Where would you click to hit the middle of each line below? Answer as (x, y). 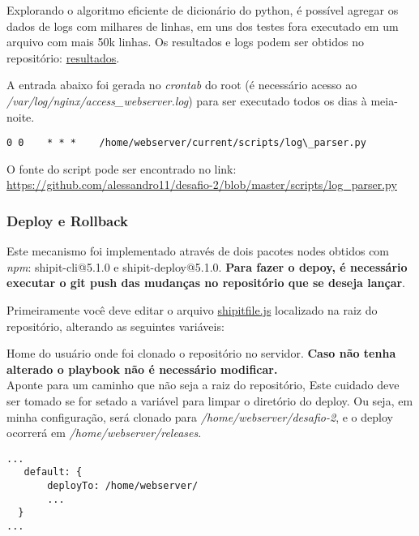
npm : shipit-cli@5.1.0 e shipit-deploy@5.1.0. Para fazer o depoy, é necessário (207, 266)
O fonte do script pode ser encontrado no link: (122, 168)
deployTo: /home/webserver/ (123, 486)
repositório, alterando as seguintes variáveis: (115, 326)
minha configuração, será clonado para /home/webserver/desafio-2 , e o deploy (200, 416)
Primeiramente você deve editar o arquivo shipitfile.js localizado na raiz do (192, 310)
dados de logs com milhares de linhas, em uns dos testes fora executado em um (203, 26)
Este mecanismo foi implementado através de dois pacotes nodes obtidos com (198, 251)
